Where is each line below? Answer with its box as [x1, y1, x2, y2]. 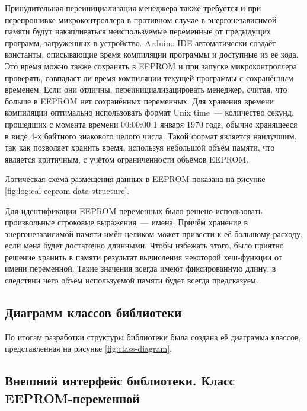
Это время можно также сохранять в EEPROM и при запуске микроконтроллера [5, 59, 297, 72]
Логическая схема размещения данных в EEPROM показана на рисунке [5, 173, 266, 185]
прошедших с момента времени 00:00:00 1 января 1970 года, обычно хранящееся [5, 117, 298, 130]
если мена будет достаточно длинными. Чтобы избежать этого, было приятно [5, 239, 284, 251]
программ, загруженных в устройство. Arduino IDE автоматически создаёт [5, 36, 276, 49]
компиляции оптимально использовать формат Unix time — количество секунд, [5, 106, 294, 119]
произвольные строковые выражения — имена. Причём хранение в [5, 216, 248, 228]
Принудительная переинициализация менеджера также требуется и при [5, 2, 261, 14]
